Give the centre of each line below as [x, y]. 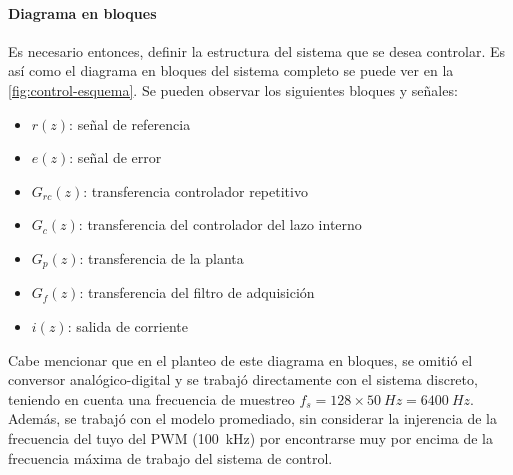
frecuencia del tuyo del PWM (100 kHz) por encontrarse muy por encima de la [251, 437]
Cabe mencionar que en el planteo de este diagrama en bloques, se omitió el [240, 359]
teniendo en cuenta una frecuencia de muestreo [151, 398]
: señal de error [115, 157]
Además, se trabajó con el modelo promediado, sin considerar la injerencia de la [252, 418]
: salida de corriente [127, 326]
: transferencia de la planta [161, 257]
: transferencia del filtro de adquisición [197, 292]
